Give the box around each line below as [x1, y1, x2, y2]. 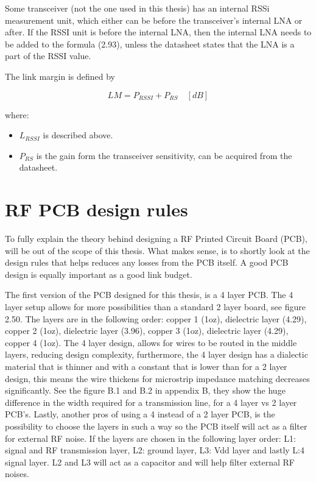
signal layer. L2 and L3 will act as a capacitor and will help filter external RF [5, 455, 295, 468]
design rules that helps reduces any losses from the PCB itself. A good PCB [5, 256, 289, 269]
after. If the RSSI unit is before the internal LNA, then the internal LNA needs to [5, 26, 312, 38]
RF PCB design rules [5, 197, 188, 222]
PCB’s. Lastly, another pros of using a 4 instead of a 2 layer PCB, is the [5, 408, 275, 420]
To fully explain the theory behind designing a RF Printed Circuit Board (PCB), [5, 232, 307, 245]
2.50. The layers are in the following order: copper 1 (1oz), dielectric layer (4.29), [5, 312, 307, 325]
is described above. [43, 129, 113, 141]
